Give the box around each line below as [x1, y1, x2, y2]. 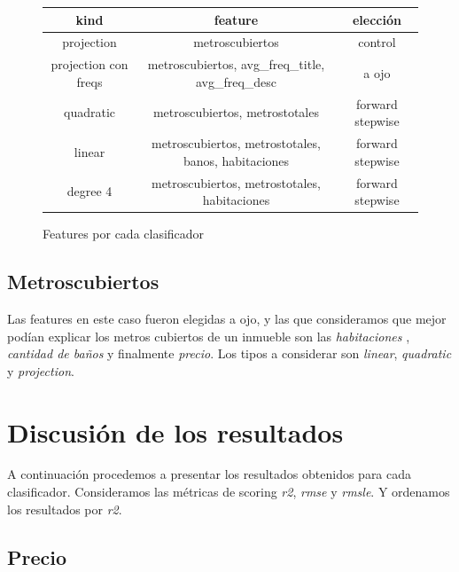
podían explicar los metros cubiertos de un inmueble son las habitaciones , [7, 326, 410, 345]
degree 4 [66, 182, 113, 200]
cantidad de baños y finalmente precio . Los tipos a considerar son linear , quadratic [7, 344, 452, 363]
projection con [51, 55, 128, 74]
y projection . [7, 361, 74, 380]
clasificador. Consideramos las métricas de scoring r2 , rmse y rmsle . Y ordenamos [7, 482, 450, 501]
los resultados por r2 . [7, 499, 122, 518]
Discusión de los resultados [7, 413, 344, 450]
